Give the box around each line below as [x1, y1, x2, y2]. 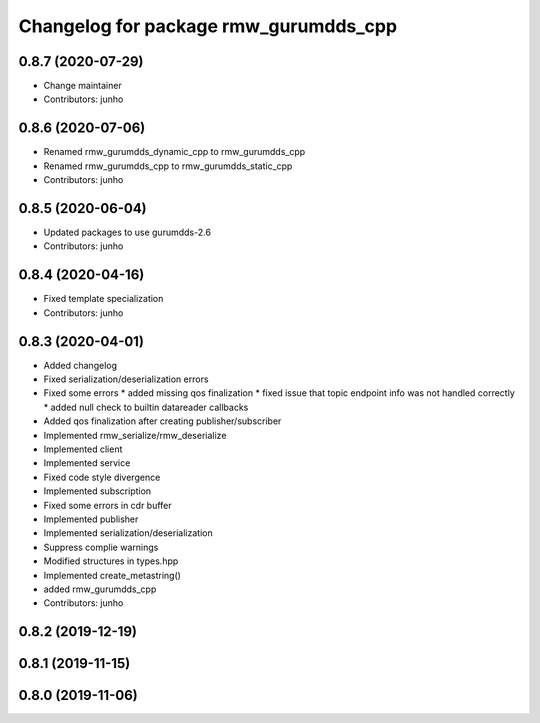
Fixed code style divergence [43, 471, 161, 483]
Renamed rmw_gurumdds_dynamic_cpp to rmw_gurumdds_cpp [43, 146, 306, 158]
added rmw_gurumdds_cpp [43, 583, 157, 595]
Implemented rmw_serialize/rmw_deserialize [43, 429, 227, 441]
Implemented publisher [43, 513, 139, 525]
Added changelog [43, 359, 118, 371]
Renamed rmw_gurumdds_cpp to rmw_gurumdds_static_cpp [43, 160, 293, 172]
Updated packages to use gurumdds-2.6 [43, 226, 212, 239]
